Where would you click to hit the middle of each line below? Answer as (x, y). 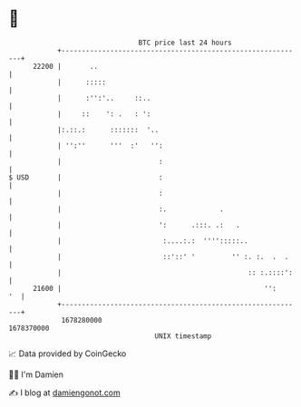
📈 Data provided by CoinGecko (68, 354)
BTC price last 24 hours (185, 43)
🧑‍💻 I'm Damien (36, 374)
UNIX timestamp (183, 336)
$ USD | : (86, 177)
